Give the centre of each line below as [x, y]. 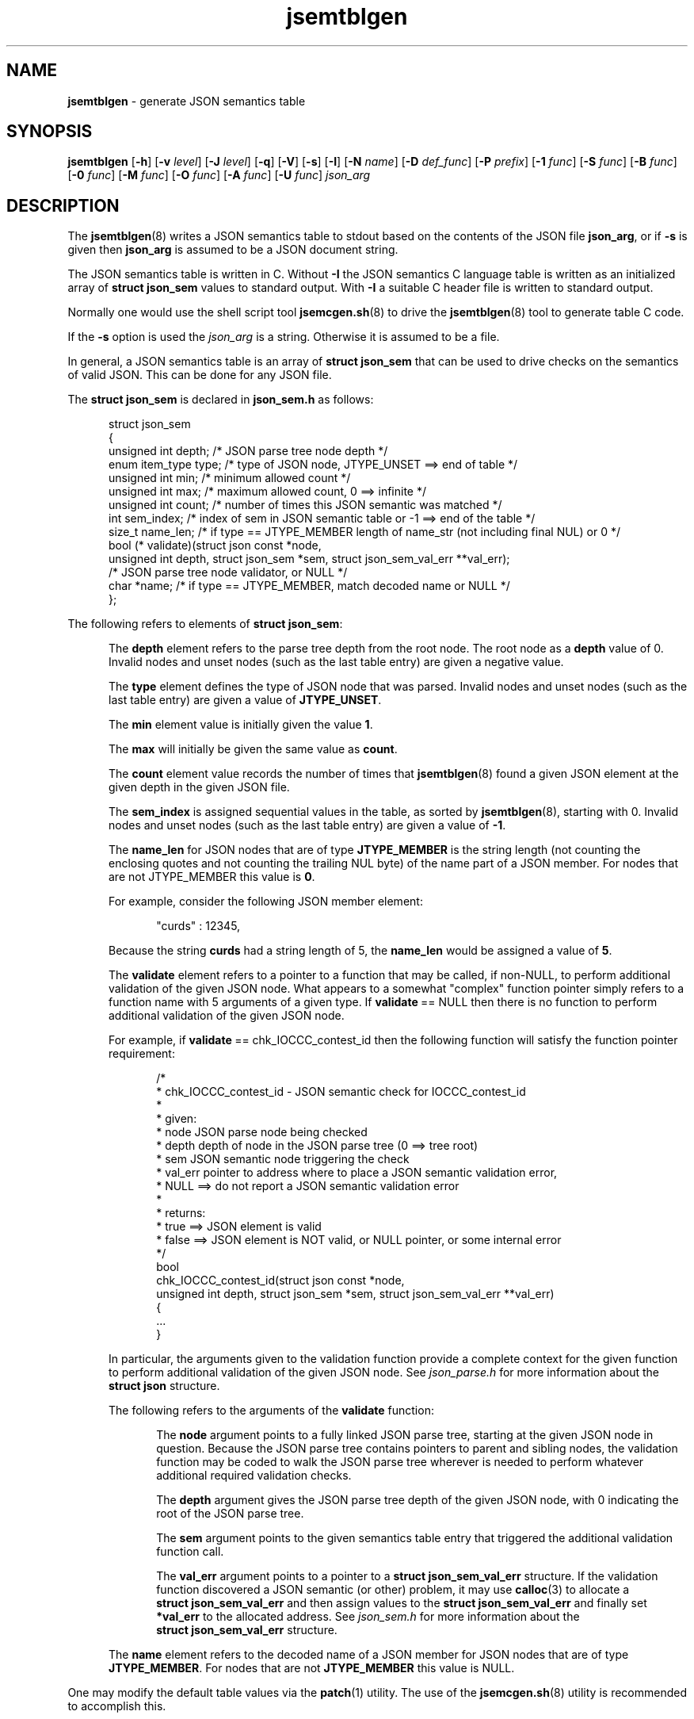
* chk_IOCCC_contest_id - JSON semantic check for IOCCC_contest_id [341, 1092]
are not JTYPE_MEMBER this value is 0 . [212, 877]
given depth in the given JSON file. [199, 787]
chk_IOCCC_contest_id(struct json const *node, [280, 1281]
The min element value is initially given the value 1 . [241, 725]
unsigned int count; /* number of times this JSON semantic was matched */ [305, 505]
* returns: [181, 1213]
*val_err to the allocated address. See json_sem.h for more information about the [368, 1617]
